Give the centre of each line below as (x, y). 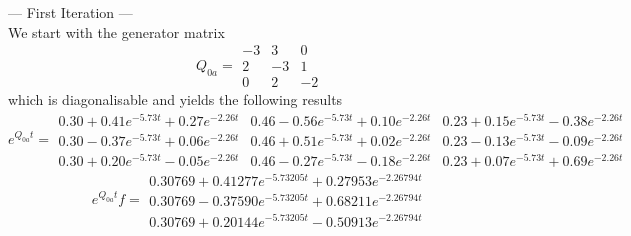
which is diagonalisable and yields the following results (175, 99)
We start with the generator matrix (116, 31)
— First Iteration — (70, 12)
